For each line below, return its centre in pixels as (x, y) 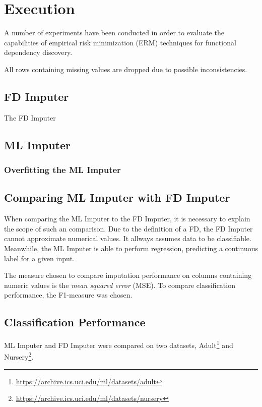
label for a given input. (40, 258)
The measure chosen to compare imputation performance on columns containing (128, 275)
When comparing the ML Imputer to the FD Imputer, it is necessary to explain (127, 219)
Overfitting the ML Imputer (62, 169)
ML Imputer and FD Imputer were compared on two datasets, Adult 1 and (119, 344)
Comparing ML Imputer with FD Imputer (117, 197)
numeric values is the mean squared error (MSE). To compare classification (120, 285)
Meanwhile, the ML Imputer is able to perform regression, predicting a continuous (131, 248)
